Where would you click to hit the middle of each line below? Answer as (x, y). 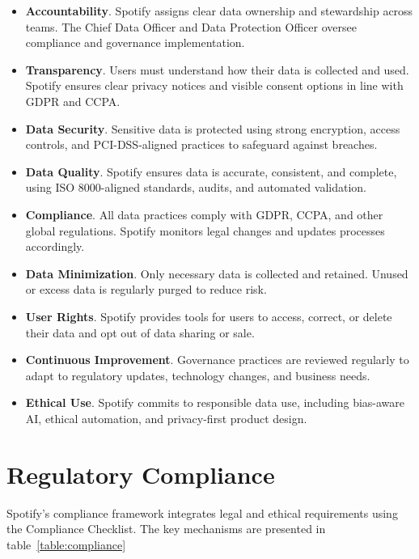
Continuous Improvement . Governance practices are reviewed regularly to (217, 360)
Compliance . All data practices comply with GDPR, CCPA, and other (204, 214)
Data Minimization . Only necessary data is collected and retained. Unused (217, 273)
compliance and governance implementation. (135, 42)
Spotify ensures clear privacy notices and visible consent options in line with (214, 85)
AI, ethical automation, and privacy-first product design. (166, 418)
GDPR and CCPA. (73, 101)
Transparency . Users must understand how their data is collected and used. (217, 69)
